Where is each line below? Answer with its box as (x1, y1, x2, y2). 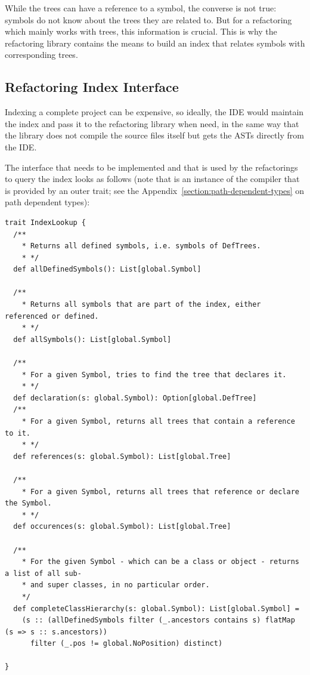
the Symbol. (5, 499, 52, 508)
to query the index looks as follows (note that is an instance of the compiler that (5, 172, 300, 185)
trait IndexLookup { (5, 218, 86, 227)
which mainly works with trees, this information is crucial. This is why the (5, 25, 277, 38)
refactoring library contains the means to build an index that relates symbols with (5, 36, 305, 49)
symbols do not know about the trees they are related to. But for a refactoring (5, 13, 292, 26)
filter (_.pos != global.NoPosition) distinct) (30, 639, 223, 648)
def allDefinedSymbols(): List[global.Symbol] (13, 265, 201, 274)
